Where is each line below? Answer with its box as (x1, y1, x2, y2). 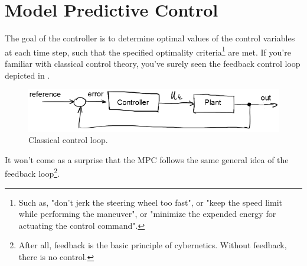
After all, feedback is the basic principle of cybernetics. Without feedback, (18, 239, 287, 251)
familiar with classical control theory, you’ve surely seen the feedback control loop (5, 57, 301, 69)
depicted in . (5, 69, 50, 81)
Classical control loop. (28, 134, 108, 146)
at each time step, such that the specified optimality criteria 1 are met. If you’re (5, 44, 291, 58)
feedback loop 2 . (5, 166, 60, 179)
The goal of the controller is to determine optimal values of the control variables (5, 32, 295, 44)
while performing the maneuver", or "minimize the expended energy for (18, 207, 276, 220)
